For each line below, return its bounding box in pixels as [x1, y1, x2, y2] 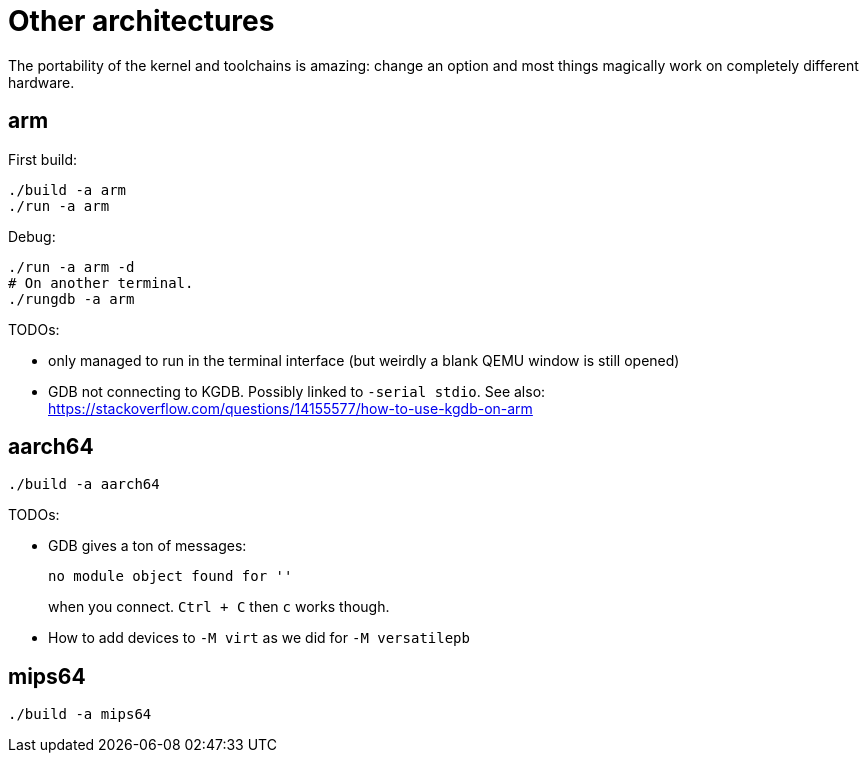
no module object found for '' [48, 568, 293, 585]
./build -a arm [8, 181, 127, 198]
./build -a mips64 [8, 706, 152, 723]
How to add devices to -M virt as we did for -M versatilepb [48, 629, 470, 647]
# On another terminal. [8, 274, 194, 291]
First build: [8, 150, 78, 168]
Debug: [8, 227, 56, 245]
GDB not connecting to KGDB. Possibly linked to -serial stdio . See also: [48, 382, 546, 400]
